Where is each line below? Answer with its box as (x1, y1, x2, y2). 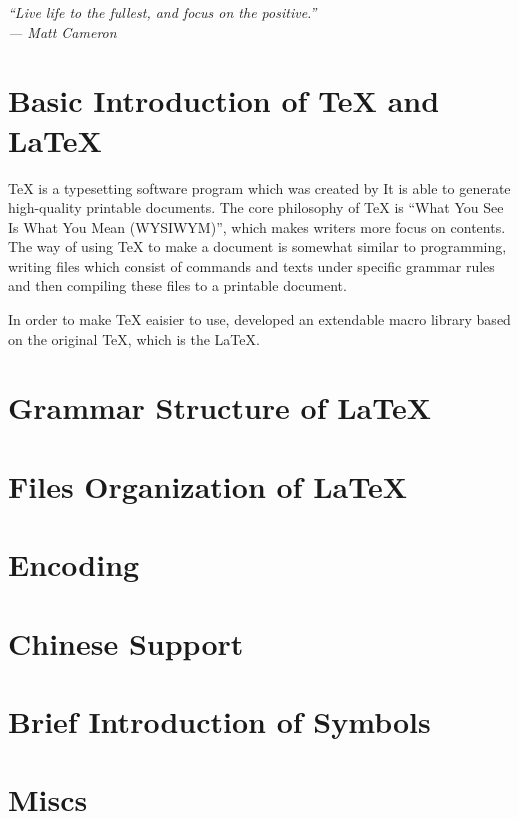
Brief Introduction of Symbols (8, 700, 431, 741)
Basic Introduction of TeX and (8, 80, 440, 121)
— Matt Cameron (8, 21, 117, 42)
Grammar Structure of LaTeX (8, 387, 432, 428)
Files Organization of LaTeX (8, 465, 407, 506)
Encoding (8, 544, 140, 585)
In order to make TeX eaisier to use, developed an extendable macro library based (8, 309, 511, 330)
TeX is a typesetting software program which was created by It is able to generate (8, 177, 511, 198)
